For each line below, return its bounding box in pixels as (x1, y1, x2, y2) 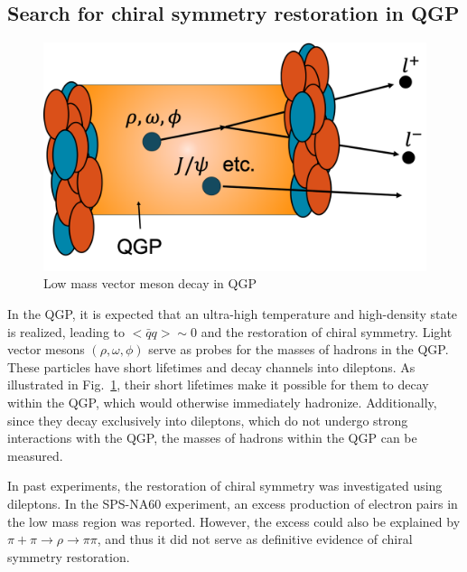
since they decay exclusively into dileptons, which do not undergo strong (7, 410, 408, 429)
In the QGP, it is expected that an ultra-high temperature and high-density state (7, 304, 458, 323)
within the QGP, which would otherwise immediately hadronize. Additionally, (7, 392, 437, 411)
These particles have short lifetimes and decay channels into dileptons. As (7, 357, 416, 376)
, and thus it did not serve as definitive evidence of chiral (97, 530, 413, 549)
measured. (7, 445, 63, 464)
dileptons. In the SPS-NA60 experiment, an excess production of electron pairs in (7, 493, 458, 512)
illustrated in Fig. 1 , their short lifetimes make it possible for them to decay (7, 375, 429, 394)
